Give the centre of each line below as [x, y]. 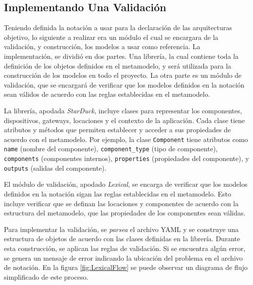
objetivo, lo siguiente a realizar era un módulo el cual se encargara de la [111, 37]
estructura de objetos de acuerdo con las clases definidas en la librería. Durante [122, 239]
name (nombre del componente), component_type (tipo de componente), [111, 149]
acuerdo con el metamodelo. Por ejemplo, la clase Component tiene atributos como [126, 139]
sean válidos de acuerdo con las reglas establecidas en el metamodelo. [107, 94]
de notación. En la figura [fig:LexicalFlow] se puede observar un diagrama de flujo [126, 267]
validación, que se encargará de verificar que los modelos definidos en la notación [124, 84]
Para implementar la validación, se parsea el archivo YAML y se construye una [121, 229]
